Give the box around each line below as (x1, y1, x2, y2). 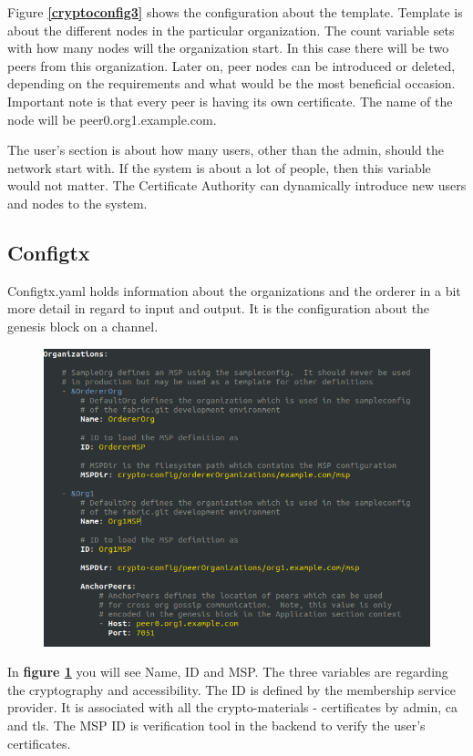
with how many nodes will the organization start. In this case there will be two (7, 38, 449, 57)
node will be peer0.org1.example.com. (7, 109, 217, 128)
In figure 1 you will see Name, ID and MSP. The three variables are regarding (7, 662, 448, 681)
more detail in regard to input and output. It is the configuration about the (7, 299, 430, 318)
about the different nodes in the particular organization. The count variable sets (7, 20, 455, 39)
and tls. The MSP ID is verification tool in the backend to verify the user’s (7, 715, 426, 734)
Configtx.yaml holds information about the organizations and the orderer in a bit (7, 281, 461, 300)
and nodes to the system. (7, 193, 148, 212)
